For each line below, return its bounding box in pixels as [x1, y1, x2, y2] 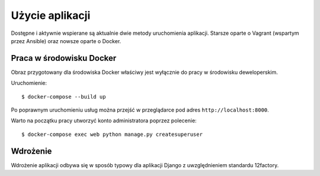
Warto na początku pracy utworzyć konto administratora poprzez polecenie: [11, 117, 197, 124]
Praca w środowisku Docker [11, 53, 117, 63]
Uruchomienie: [11, 80, 47, 87]
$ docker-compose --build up [21, 93, 106, 100]
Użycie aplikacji [11, 9, 91, 22]
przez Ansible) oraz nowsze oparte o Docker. [11, 37, 121, 44]
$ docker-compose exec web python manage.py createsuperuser [21, 131, 203, 138]
